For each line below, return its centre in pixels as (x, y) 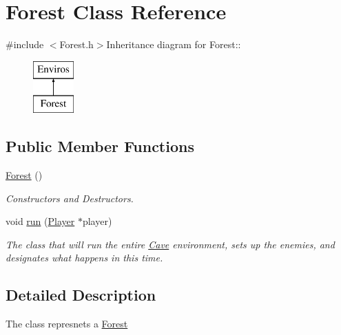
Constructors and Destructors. (70, 198)
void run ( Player (40, 221)
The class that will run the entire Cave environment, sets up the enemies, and (170, 244)
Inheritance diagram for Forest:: (174, 44)
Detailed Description (81, 295)
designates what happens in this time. (84, 258)
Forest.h (76, 44)
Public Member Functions (100, 146)
